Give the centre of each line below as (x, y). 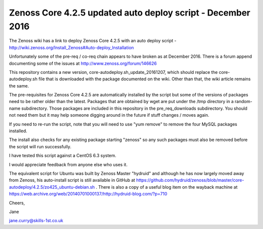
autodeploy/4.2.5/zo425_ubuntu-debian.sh (52, 187)
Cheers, (17, 203)
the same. (19, 86)
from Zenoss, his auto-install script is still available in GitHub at (72, 180)
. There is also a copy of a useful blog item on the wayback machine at (167, 187)
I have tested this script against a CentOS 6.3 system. (63, 156)
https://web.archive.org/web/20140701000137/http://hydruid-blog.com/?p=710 (88, 194)
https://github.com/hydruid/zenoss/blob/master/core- (190, 180)
